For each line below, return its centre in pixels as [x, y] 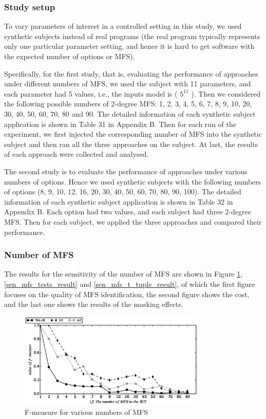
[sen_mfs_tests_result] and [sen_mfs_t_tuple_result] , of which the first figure [130, 284]
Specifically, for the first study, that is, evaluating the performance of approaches [131, 73]
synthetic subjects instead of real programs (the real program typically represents [132, 36]
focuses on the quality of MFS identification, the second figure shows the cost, [127, 294]
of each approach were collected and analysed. [77, 154]
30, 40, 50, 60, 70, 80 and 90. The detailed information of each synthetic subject [130, 113]
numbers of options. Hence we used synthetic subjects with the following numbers [133, 181]
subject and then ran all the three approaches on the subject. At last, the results [131, 144]
